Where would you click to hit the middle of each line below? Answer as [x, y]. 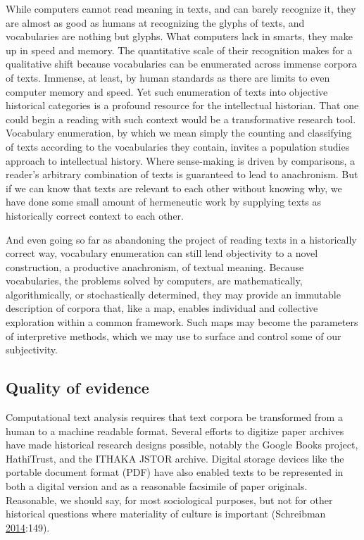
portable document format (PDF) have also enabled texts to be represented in [175, 472]
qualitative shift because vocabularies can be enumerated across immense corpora [181, 64]
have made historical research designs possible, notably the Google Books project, [182, 445]
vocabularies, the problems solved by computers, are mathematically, [154, 281]
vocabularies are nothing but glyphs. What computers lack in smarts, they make [179, 36]
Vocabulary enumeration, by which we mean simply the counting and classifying [179, 133]
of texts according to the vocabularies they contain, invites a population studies [178, 146]
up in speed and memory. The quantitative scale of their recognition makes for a [179, 50]
